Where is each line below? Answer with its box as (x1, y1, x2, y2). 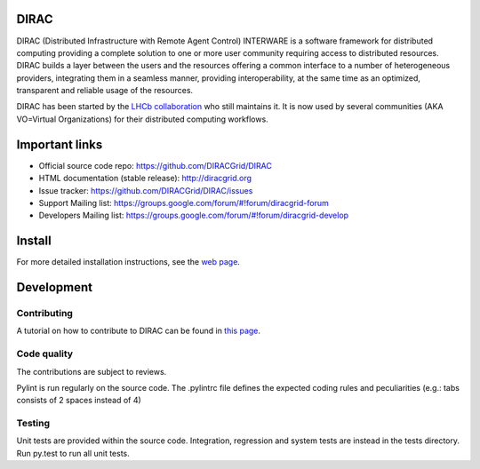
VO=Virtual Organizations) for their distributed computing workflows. (16, 114, 268, 124)
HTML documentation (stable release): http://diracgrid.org (38, 173, 252, 184)
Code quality (16, 347, 74, 360)
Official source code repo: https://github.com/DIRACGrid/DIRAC (38, 160, 273, 171)
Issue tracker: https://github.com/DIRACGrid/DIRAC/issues (38, 185, 253, 195)
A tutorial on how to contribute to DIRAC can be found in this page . (16, 325, 261, 337)
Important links (16, 137, 103, 152)
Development (16, 280, 93, 295)
